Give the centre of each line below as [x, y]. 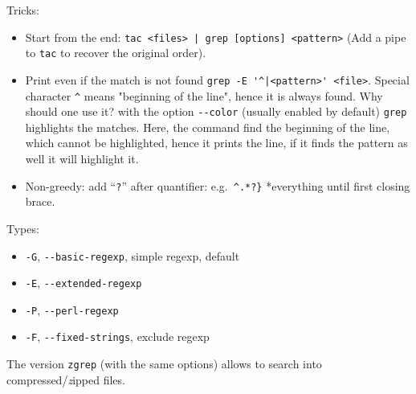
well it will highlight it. [82, 159]
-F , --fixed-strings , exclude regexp [117, 337]
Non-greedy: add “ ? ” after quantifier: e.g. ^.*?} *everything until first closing [218, 185]
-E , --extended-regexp [84, 283]
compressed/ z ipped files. [66, 379]
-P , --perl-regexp [72, 309]
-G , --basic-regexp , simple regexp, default [133, 255]
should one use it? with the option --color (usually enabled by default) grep [216, 111]
